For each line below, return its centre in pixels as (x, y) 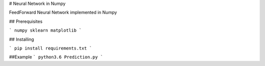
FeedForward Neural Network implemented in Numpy (63, 13)
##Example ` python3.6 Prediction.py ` (56, 57)
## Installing (22, 39)
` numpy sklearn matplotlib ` (45, 31)
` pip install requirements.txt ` (51, 48)
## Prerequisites (26, 21)
